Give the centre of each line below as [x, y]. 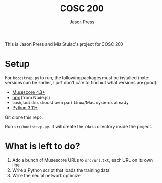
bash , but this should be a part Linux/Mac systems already [71, 102]
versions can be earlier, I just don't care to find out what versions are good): [81, 82]
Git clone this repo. [24, 117]
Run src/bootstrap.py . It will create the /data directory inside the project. [79, 126]
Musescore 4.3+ [29, 92]
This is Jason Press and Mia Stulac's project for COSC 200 [64, 44]
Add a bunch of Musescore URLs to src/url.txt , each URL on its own [82, 160]
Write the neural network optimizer [47, 175]
